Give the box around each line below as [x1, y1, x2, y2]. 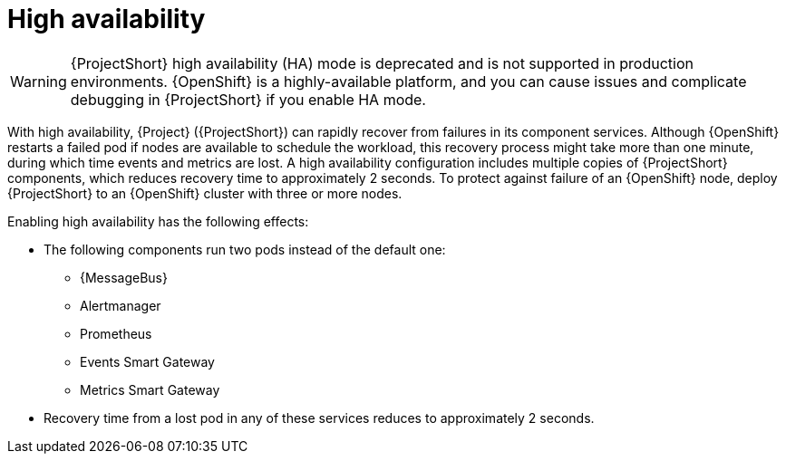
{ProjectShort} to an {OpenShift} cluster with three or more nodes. [7, 185, 403, 201]
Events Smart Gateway [80, 353, 215, 370]
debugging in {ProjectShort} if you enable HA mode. [70, 90, 426, 109]
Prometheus [80, 325, 152, 341]
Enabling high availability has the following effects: [7, 213, 309, 229]
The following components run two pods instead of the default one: [44, 241, 446, 257]
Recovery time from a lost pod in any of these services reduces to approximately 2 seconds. [44, 409, 595, 426]
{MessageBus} [80, 269, 168, 285]
